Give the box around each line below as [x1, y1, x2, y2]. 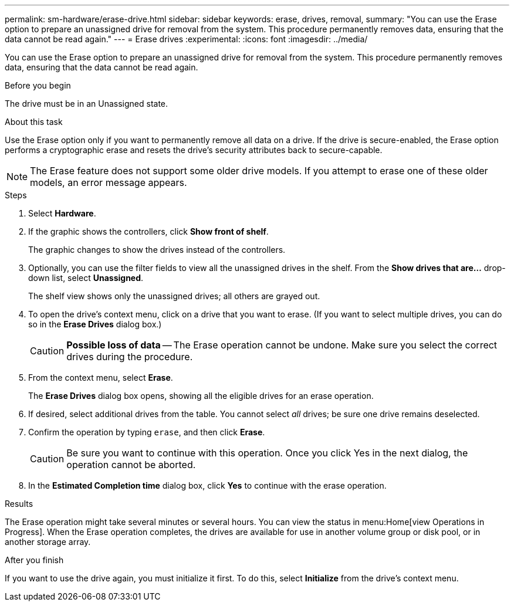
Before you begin [5, 80, 71, 90]
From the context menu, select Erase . [28, 373, 173, 382]
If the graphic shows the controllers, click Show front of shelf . [28, 226, 269, 236]
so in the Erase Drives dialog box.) [28, 319, 162, 329]
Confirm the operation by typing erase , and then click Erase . [28, 427, 265, 437]
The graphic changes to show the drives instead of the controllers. [28, 245, 286, 255]
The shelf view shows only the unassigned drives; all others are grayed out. [28, 291, 320, 301]
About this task [5, 117, 63, 127]
